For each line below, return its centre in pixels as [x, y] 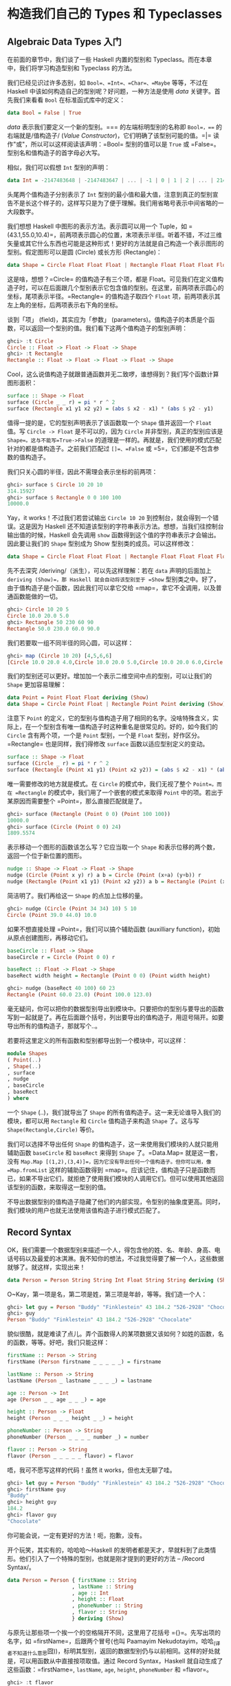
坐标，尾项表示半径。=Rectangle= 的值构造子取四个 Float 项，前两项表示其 [114, 296]
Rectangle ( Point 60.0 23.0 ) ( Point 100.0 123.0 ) [80, 995]
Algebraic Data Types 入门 [65, 42]
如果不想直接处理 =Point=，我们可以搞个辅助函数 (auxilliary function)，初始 [113, 929]
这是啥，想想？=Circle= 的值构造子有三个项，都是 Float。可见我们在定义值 [112, 279]
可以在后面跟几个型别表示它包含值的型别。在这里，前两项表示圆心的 [127, 288]
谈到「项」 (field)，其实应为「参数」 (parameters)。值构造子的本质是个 [108, 319]
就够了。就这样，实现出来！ [46, 1267]
